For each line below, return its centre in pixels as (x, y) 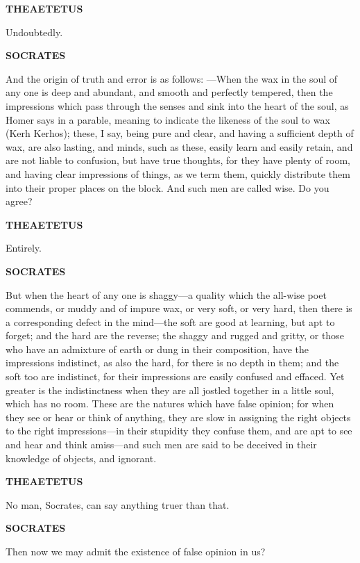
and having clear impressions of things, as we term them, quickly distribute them (178, 173)
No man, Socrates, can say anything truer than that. (118, 504)
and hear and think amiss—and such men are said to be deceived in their (161, 444)
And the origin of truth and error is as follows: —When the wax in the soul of (172, 78)
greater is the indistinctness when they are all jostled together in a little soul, (170, 390)
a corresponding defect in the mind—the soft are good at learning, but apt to (170, 321)
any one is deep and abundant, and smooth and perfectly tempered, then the (169, 92)
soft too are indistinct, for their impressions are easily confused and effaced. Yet (175, 376)
